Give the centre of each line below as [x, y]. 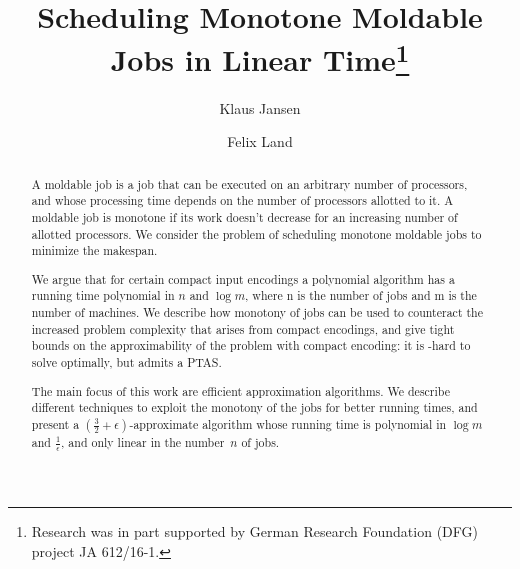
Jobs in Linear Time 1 [260, 57]
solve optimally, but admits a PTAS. [126, 362]
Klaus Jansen [260, 107]
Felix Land [260, 141]
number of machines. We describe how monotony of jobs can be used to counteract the [257, 312]
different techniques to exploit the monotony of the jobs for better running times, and [254, 407]
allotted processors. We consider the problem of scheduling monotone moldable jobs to [256, 233]
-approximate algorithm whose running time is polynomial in [288, 423]
